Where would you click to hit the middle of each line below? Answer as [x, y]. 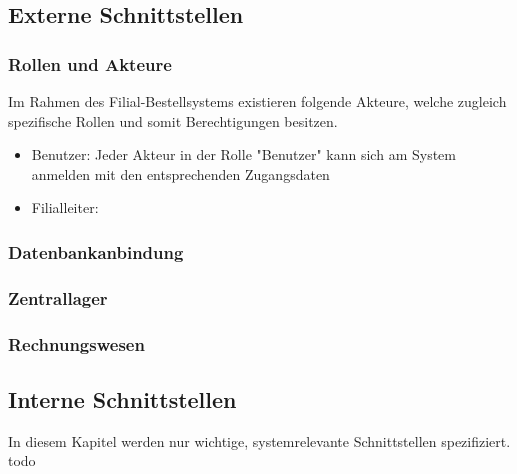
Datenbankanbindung [96, 251]
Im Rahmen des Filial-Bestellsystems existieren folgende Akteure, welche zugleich [257, 101]
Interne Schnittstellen [122, 398]
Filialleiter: [65, 207]
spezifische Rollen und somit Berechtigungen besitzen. [173, 120]
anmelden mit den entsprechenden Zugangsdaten [180, 173]
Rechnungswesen [76, 343]
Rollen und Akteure [90, 63]
